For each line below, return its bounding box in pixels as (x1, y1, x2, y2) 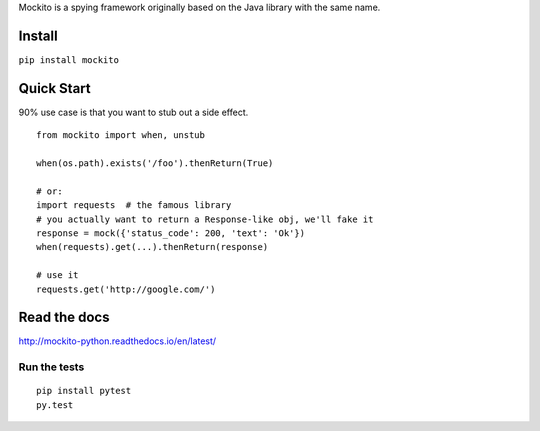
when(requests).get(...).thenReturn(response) (36, 241, 269, 253)
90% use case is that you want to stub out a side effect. (18, 106, 249, 118)
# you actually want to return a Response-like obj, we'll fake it (36, 213, 374, 225)
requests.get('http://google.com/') (36, 283, 216, 295)
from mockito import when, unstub (36, 130, 205, 141)
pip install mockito (18, 54, 120, 65)
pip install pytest (36, 385, 132, 397)
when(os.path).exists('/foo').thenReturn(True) (36, 157, 274, 169)
